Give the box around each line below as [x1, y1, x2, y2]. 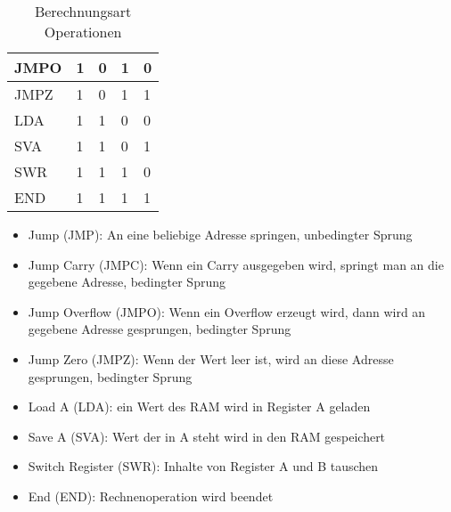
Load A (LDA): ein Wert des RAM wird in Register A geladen [28, 397, 371, 416]
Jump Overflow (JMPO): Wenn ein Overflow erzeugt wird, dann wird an [28, 302, 426, 321]
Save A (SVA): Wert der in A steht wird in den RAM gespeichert [28, 427, 386, 445]
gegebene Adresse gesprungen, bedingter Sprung [28, 320, 291, 338]
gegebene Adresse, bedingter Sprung [28, 272, 225, 291]
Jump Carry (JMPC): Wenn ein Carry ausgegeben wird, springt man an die [28, 255, 444, 273]
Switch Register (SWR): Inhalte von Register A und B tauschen [28, 457, 379, 475]
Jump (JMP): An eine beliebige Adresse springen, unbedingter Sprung [28, 225, 413, 243]
